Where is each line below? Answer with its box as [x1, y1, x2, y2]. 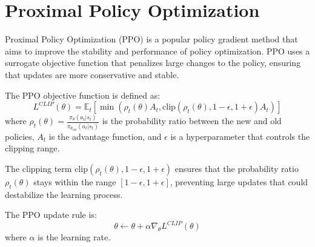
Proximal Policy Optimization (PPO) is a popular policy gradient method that [5, 33, 298, 45]
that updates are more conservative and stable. [5, 68, 179, 81]
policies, [5, 130, 35, 142]
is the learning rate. [38, 231, 111, 243]
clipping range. [5, 142, 60, 154]
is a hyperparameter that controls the [170, 130, 310, 142]
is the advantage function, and [48, 130, 162, 142]
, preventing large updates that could [170, 175, 308, 188]
